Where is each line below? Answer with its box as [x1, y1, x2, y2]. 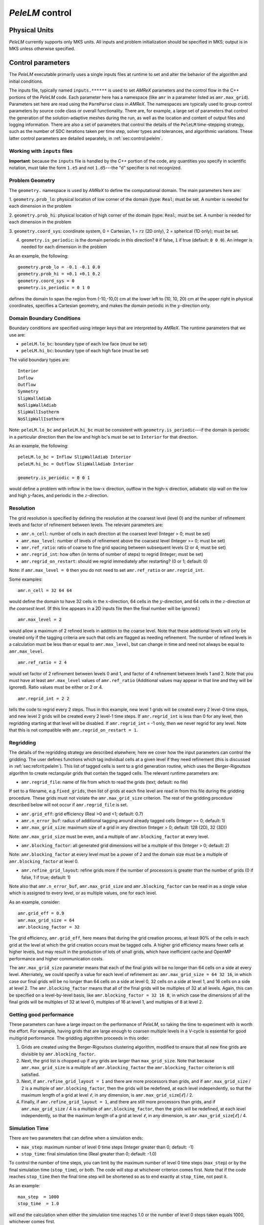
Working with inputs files [9, 147, 73, 154]
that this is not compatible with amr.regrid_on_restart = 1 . [9, 727, 138, 733]
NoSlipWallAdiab [18, 402, 57, 408]
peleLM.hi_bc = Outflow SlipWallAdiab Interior [18, 461, 134, 466]
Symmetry [18, 389, 39, 394]
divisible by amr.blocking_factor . [21, 1051, 96, 1057]
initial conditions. [9, 78, 44, 84]
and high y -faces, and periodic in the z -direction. [9, 492, 109, 498]
